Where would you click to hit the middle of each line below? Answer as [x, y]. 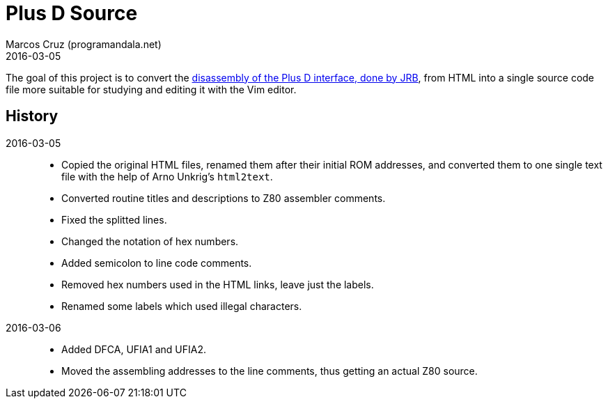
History [32, 116]
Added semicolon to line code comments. [157, 263]
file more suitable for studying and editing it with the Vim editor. [151, 89]
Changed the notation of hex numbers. [150, 241]
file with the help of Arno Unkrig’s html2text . [167, 176]
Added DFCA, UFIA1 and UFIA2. [134, 349]
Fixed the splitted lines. [114, 219]
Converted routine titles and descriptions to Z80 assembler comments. [224, 198]
